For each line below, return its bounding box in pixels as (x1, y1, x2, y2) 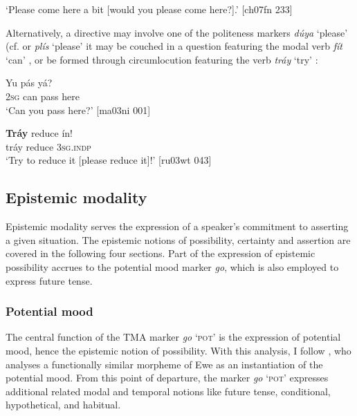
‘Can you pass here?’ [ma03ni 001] (6, 102, 151, 117)
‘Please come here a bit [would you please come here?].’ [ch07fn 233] (6, 2, 293, 16)
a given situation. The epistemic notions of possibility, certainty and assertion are (6, 232, 351, 247)
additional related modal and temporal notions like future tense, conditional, (6, 384, 331, 398)
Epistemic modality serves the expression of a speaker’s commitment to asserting (6, 219, 349, 234)
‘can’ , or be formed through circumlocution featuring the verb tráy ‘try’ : (6, 52, 318, 66)
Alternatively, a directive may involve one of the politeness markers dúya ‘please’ (6, 25, 348, 39)
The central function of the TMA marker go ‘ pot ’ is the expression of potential (6, 330, 341, 344)
